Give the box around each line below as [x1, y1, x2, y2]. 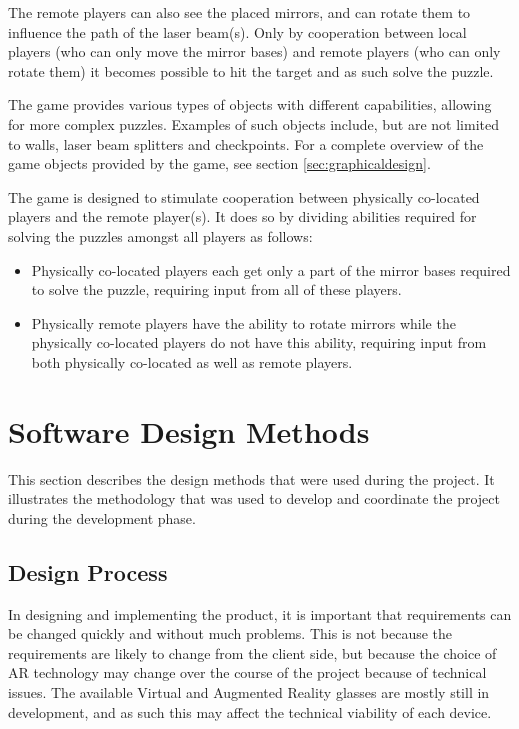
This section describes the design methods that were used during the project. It [8, 468, 495, 489]
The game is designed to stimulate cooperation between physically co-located [8, 186, 480, 207]
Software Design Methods [8, 410, 370, 451]
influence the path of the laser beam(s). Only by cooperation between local [8, 21, 467, 42]
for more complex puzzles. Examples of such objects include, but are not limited [8, 113, 499, 134]
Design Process [8, 556, 168, 587]
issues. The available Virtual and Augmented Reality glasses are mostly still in [8, 681, 490, 702]
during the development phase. [8, 507, 196, 528]
